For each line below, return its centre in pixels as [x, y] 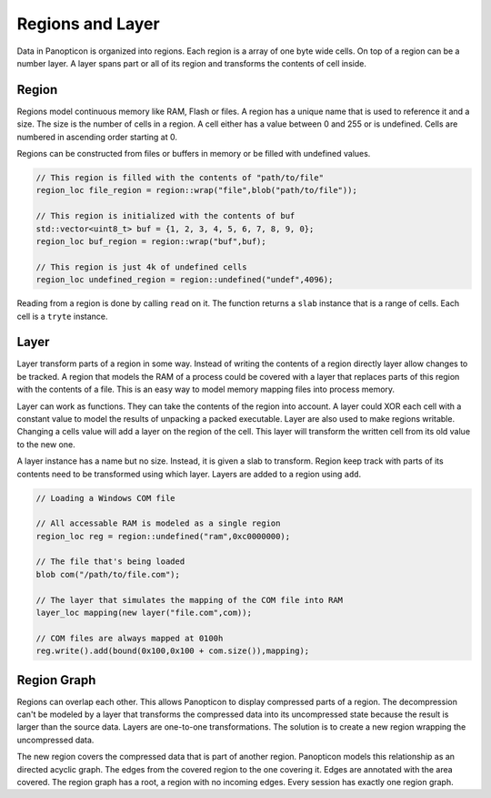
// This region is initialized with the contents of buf [165, 216]
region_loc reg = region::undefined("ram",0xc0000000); [163, 536]
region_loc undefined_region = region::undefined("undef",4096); [185, 280]
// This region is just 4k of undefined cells [141, 267]
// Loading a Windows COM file [106, 498]
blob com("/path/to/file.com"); [108, 574]
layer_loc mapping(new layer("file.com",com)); [144, 613]
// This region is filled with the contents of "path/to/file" [180, 178]
